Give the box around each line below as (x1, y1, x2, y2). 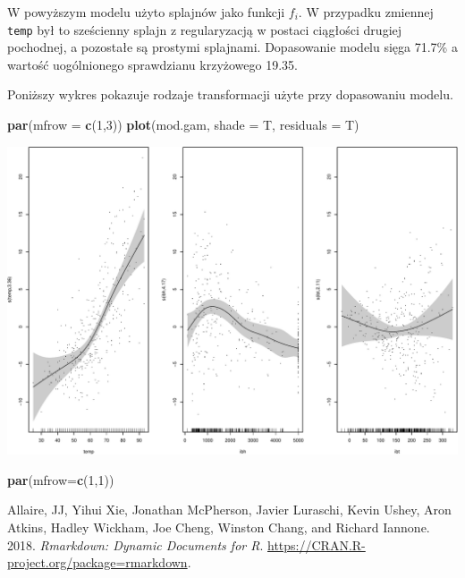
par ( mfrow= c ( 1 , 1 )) (7, 470, 114, 489)
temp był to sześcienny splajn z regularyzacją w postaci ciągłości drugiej (7, 20, 402, 38)
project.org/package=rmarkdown (7, 553, 188, 572)
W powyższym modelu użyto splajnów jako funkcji (7, 3, 285, 21)
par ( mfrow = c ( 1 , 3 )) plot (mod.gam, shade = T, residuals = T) (7, 115, 359, 134)
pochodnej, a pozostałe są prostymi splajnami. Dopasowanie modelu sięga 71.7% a (7, 38, 458, 56)
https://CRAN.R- (267, 535, 366, 554)
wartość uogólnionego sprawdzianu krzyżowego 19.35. (7, 55, 298, 73)
